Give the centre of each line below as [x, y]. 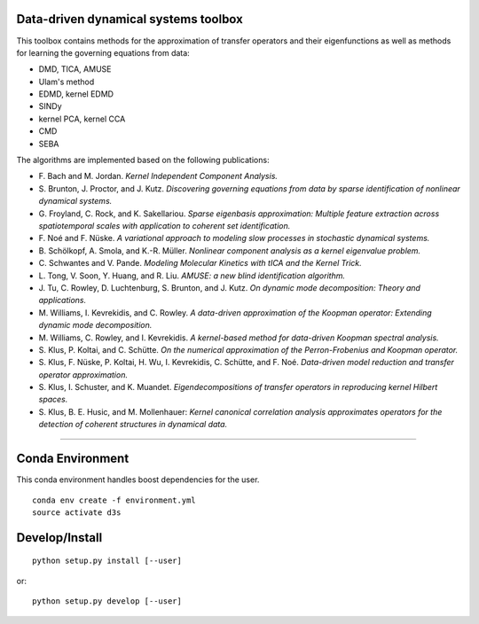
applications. [63, 300]
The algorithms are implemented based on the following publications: [143, 160]
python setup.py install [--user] [107, 561]
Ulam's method [67, 82]
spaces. [53, 400]
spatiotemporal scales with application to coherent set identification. [165, 225]
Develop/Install [59, 538]
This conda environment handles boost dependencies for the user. [138, 480]
